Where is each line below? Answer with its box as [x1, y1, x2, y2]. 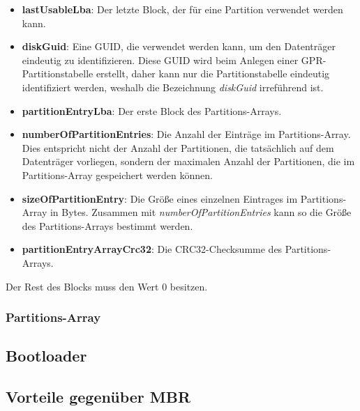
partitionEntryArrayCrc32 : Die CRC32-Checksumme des [22, 242, 283, 256]
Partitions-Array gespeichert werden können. [22, 167, 213, 182]
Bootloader [6, 345, 87, 366]
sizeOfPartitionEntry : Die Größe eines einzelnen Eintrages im [22, 191, 298, 205]
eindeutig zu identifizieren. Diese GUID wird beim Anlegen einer [22, 52, 299, 67]
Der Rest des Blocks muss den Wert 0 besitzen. [6, 279, 208, 293]
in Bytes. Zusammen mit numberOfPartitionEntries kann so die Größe [50, 205, 352, 219]
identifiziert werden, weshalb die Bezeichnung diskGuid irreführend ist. [22, 79, 324, 94]
